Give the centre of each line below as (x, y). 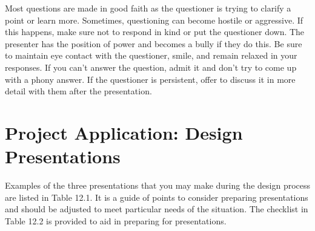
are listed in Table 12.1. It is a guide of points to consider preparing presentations (157, 197)
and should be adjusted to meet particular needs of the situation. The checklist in (157, 209)
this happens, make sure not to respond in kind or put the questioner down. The (155, 32)
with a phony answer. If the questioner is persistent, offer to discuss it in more (150, 79)
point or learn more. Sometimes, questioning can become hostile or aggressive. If (154, 20)
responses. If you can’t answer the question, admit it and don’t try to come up (151, 67)
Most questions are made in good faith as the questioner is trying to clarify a (148, 8)
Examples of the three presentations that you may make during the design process (158, 185)
